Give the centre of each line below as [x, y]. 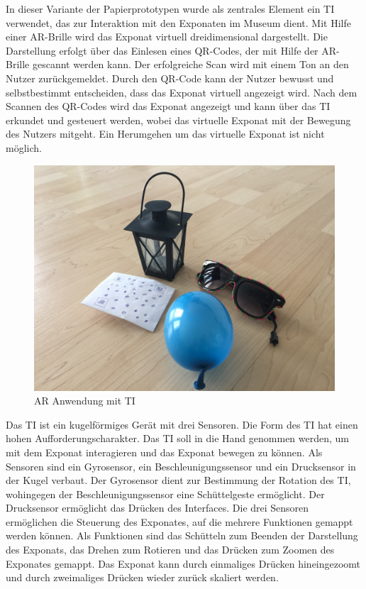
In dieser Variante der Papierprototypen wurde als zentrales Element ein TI [170, 9]
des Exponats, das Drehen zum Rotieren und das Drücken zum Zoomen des [170, 550]
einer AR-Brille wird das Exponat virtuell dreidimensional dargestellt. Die [167, 37]
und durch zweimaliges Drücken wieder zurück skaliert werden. [142, 577]
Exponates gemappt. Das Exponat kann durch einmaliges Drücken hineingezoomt [183, 563]
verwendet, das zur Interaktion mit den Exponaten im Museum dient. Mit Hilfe [178, 22]
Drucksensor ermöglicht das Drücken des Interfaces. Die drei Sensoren [157, 508]
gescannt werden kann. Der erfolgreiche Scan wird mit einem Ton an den [190, 64]
